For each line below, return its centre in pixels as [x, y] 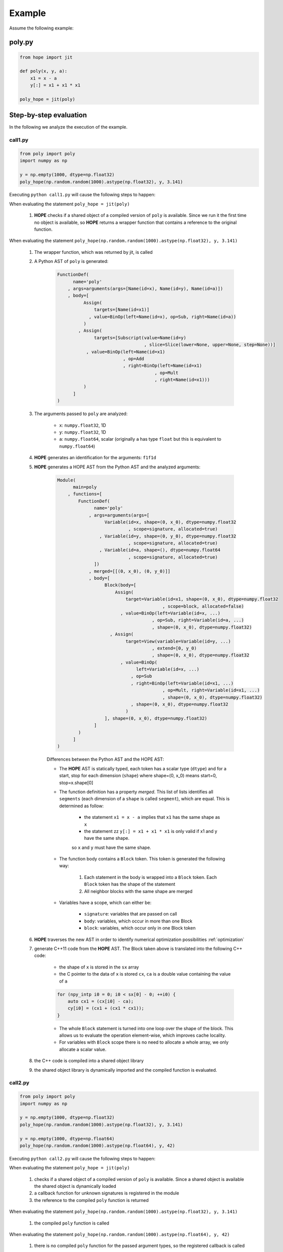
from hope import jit [46, 57]
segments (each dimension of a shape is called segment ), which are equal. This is [144, 799]
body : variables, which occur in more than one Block [138, 921]
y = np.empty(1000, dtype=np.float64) [67, 1139]
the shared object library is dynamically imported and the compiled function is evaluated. [126, 1070]
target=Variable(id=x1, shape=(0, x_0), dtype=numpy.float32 [202, 599]
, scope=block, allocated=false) [203, 606]
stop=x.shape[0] [76, 782]
